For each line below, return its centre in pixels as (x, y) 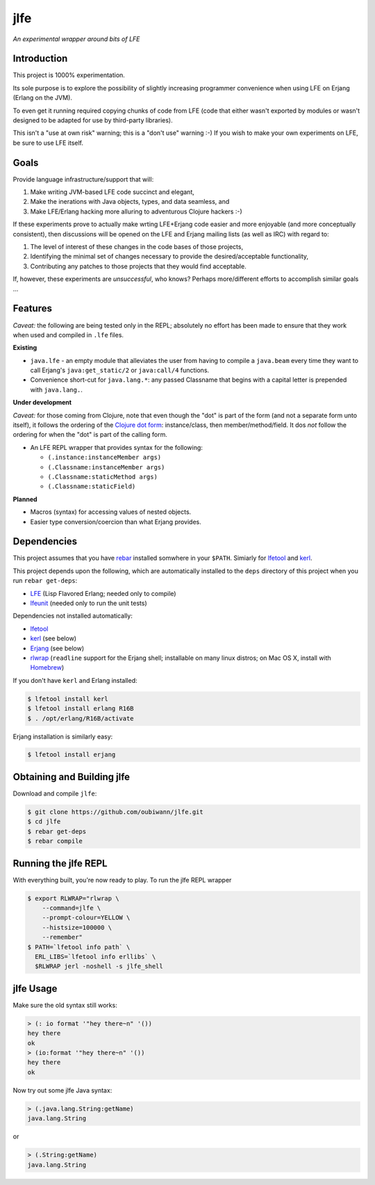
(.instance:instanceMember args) (105, 458)
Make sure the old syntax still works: (65, 1005)
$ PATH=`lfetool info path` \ (79, 947)
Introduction (40, 59)
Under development (42, 403)
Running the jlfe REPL (60, 863)
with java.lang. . (56, 389)
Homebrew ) (47, 668)
